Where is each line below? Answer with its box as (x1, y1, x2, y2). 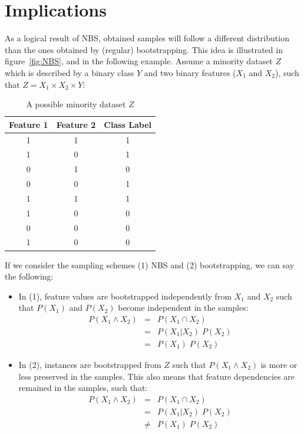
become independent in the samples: (118, 301, 249, 314)
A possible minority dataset (26, 98, 126, 110)
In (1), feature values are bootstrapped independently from (18, 290, 232, 302)
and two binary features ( (144, 66, 236, 78)
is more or (260, 359, 298, 370)
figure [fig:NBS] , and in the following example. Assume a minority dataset (5, 55, 273, 67)
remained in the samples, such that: (18, 382, 148, 394)
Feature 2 (56, 118, 96, 130)
